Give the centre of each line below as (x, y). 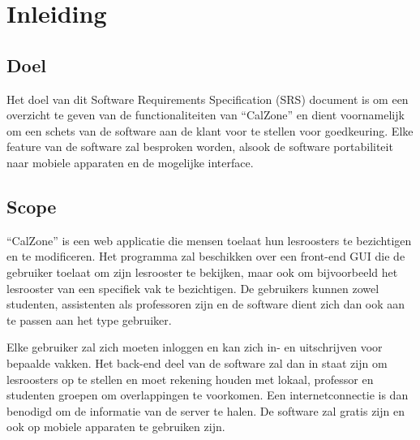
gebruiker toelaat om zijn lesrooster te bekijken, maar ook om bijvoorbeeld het (202, 272)
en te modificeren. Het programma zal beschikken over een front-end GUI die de (206, 256)
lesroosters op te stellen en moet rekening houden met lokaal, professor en (190, 379)
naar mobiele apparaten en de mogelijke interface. (130, 162)
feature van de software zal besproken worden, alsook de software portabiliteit (200, 147)
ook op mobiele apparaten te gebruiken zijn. (116, 427)
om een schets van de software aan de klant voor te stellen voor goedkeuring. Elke (210, 130)
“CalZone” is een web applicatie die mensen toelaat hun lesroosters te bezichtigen (209, 240)
